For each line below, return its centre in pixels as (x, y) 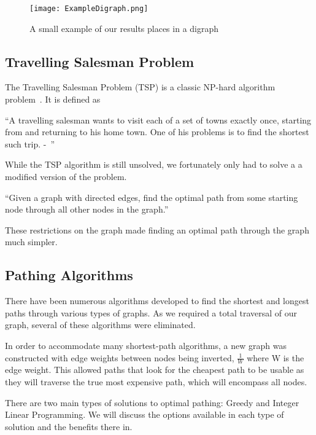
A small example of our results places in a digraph (124, 28)
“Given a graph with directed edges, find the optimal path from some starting (152, 197)
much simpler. (31, 242)
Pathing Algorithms (69, 275)
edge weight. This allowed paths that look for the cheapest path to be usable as (155, 370)
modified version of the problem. (66, 177)
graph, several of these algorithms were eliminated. (100, 325)
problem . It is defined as (53, 99)
